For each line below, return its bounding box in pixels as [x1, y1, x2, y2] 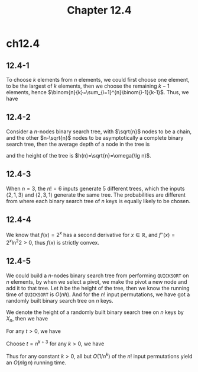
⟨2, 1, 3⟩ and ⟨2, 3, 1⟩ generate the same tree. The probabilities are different [6, 191, 186, 198]
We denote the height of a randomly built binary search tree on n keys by [6, 309, 184, 316]
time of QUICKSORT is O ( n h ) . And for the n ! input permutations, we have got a [6, 291, 190, 298]
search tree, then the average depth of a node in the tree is [6, 140, 150, 147]
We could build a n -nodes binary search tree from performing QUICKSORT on [6, 272, 189, 279]
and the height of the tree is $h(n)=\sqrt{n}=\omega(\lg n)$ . [6, 152, 152, 159]
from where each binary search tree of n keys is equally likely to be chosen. [6, 197, 191, 204]
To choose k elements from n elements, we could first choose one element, [6, 76, 190, 83]
